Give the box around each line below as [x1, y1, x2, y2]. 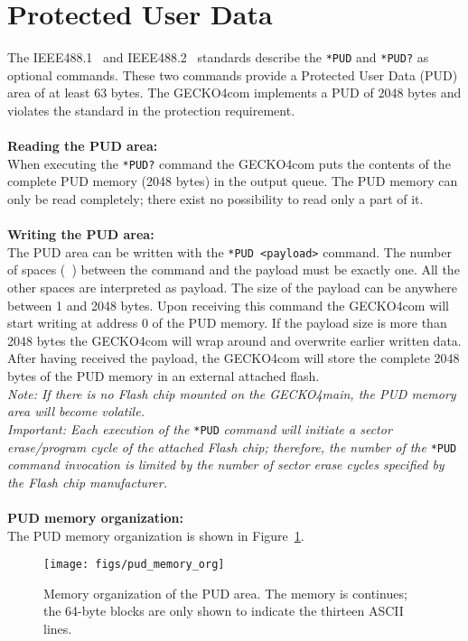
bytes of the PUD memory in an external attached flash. [7, 367, 320, 386]
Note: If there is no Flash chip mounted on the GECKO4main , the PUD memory [7, 384, 456, 403]
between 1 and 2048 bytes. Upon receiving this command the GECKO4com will [7, 295, 449, 314]
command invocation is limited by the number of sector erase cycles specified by [7, 455, 445, 474]
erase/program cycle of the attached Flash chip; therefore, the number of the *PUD [7, 437, 457, 456]
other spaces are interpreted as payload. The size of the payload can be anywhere [7, 278, 457, 297]
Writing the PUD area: [7, 225, 154, 244]
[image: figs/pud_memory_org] [43, 558, 225, 571]
